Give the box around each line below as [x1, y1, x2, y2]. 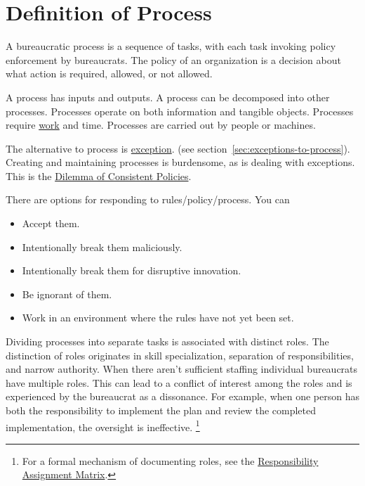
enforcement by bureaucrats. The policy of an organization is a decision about [6, 52, 341, 67]
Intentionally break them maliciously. [22, 239, 182, 254]
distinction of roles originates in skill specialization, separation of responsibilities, [6, 347, 354, 362]
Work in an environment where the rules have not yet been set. [22, 310, 294, 325]
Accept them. [22, 216, 80, 231]
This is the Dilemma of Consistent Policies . [6, 168, 192, 183]
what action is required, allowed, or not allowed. [6, 66, 213, 81]
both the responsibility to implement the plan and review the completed [6, 403, 317, 417]
